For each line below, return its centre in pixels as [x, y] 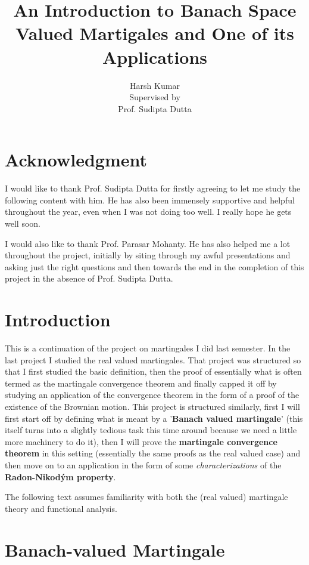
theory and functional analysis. [61, 508]
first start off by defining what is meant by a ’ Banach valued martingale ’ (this [154, 418]
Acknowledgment [76, 160]
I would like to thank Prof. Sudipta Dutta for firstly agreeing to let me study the [153, 188]
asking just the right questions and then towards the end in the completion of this [154, 266]
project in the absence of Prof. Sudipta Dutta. [89, 278]
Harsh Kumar [155, 85]
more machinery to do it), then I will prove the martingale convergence [141, 441]
